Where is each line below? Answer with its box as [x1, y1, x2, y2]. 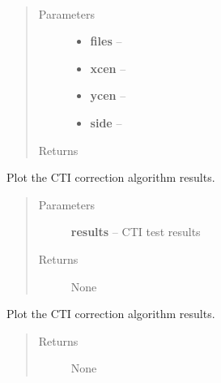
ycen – [90, 87, 126, 104]
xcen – [90, 59, 126, 76]
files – [90, 32, 122, 49]
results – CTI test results [70, 223, 201, 240]
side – [90, 114, 122, 131]
